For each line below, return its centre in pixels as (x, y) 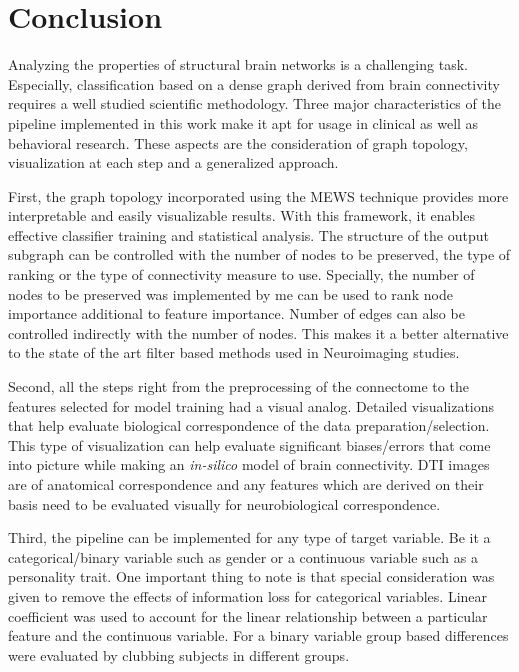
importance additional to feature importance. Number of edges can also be (236, 313)
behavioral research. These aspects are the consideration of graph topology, (238, 142)
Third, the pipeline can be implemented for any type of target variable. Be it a (249, 537)
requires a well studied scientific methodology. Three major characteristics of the (254, 103)
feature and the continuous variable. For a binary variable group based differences (258, 635)
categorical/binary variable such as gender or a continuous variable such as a (243, 556)
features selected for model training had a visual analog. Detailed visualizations (251, 405)
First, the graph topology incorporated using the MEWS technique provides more (258, 195)
